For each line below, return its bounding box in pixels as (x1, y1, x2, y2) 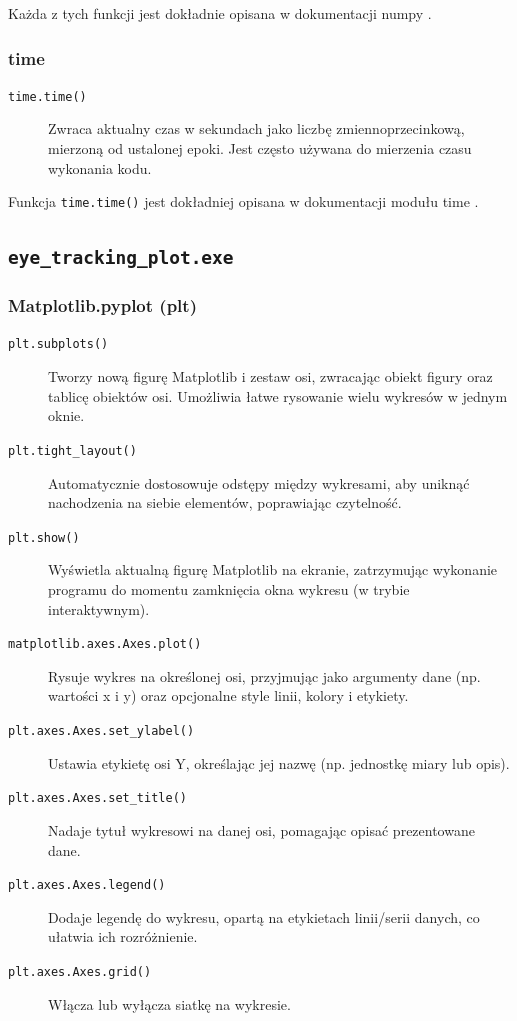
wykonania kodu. (48, 157, 152, 178)
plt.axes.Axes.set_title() (8, 791, 187, 806)
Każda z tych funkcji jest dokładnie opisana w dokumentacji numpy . (8, 3, 432, 23)
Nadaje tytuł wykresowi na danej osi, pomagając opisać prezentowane (48, 819, 475, 840)
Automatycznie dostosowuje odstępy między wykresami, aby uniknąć (48, 472, 470, 493)
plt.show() (8, 530, 80, 545)
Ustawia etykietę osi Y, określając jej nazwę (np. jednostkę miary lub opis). (48, 752, 510, 773)
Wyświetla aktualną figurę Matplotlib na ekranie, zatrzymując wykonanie (48, 559, 498, 580)
